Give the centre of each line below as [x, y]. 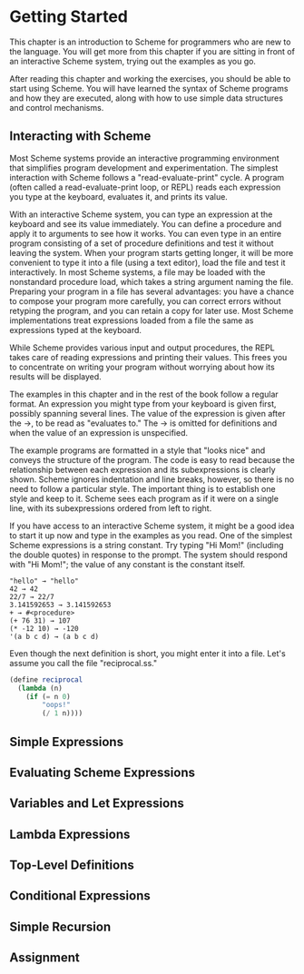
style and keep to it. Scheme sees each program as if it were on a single [144, 498]
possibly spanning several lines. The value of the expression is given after [147, 413]
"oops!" [56, 705]
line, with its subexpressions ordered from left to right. [111, 508]
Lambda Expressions [70, 834]
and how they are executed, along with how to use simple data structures [147, 98]
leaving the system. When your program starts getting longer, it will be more [152, 252]
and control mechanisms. [57, 107]
